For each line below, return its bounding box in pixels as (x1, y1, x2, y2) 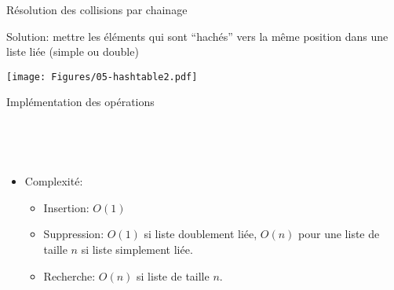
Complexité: (24, 173, 83, 189)
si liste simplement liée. (81, 241, 193, 257)
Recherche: (43, 267, 96, 284)
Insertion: (43, 199, 89, 215)
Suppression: (43, 226, 104, 242)
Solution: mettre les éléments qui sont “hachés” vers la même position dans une (6, 28, 389, 44)
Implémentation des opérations (6, 94, 155, 110)
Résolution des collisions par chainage (6, 2, 188, 17)
